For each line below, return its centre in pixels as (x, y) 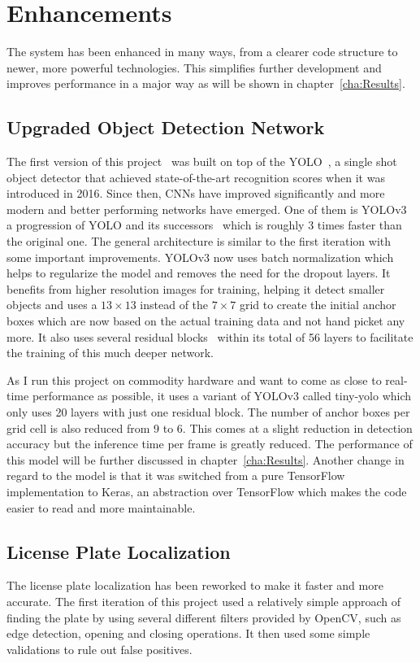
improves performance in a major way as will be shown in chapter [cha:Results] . (206, 83)
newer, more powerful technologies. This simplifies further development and (194, 67)
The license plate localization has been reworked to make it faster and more (195, 585)
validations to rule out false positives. (100, 649)
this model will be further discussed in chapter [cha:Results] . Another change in (206, 459)
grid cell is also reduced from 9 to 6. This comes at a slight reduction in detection (210, 427)
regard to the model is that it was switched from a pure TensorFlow (176, 475)
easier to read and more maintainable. (101, 507)
